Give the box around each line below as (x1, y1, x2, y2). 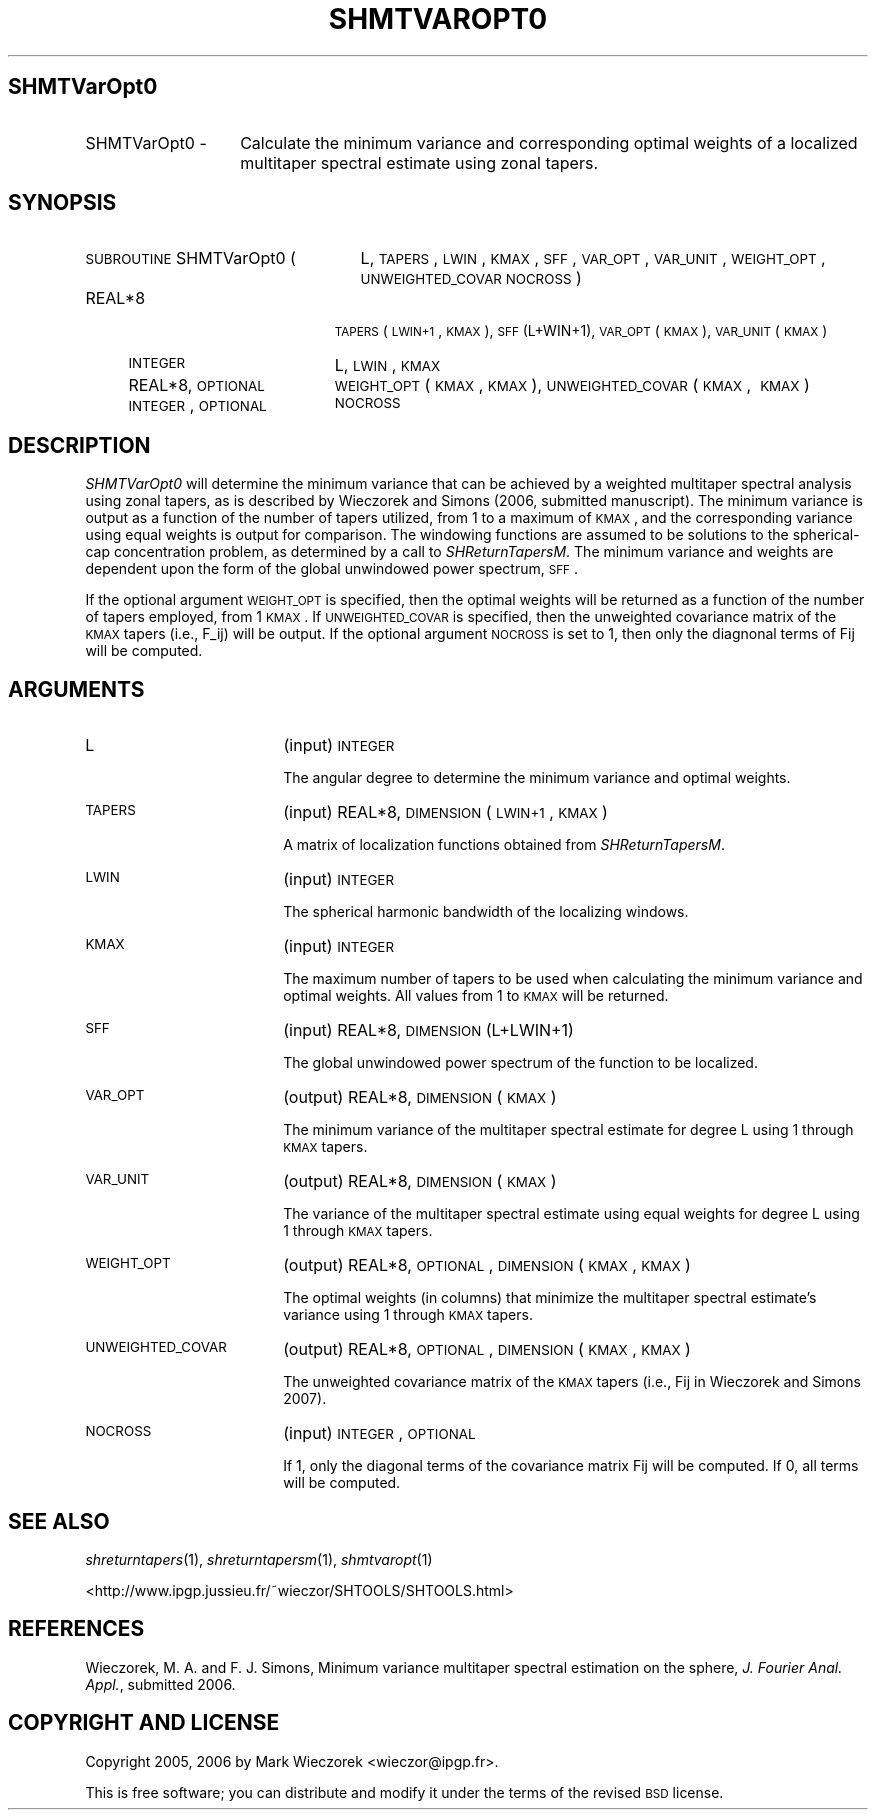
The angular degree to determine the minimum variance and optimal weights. (283, 769, 791, 787)
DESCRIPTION (8, 432, 151, 458)
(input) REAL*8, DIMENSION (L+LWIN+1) (283, 1020, 574, 1041)
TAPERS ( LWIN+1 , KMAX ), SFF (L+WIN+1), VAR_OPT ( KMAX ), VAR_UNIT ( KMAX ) (334, 322, 828, 340)
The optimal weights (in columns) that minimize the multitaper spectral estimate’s (283, 1289, 817, 1307)
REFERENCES (8, 1616, 145, 1642)
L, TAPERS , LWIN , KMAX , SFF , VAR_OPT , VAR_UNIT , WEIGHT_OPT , (360, 248, 826, 269)
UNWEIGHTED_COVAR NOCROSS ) (360, 268, 582, 289)
